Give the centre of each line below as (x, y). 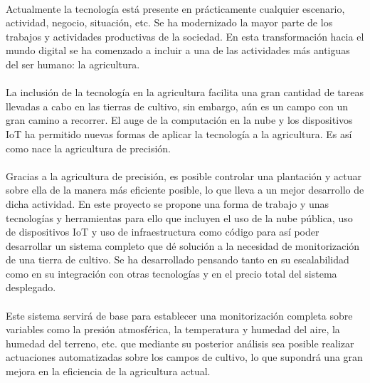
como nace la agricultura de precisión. (88, 148)
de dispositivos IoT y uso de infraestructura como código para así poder (163, 232)
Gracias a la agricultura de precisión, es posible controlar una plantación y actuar (184, 175)
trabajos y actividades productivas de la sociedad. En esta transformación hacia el (185, 36)
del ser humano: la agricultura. (73, 64)
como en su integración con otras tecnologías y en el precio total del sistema (171, 273)
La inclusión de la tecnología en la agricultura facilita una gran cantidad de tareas (185, 92)
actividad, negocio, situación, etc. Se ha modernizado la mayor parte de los (169, 22)
